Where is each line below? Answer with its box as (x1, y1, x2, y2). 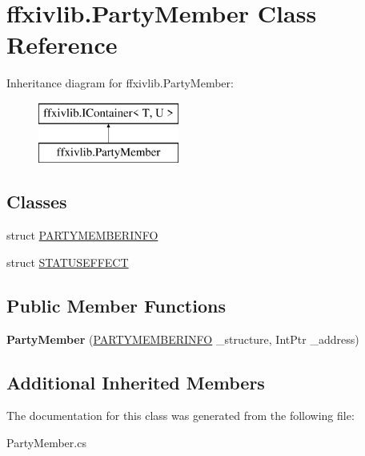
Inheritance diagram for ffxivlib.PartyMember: (6, 75, 234, 91)
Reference (6, 28, 118, 61)
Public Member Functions (6, 293, 226, 317)
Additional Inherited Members (6, 369, 265, 394)
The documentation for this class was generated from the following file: (6, 407, 355, 424)
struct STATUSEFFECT (6, 253, 129, 270)
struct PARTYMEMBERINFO (6, 227, 158, 244)
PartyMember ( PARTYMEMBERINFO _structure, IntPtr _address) (6, 330, 359, 347)
